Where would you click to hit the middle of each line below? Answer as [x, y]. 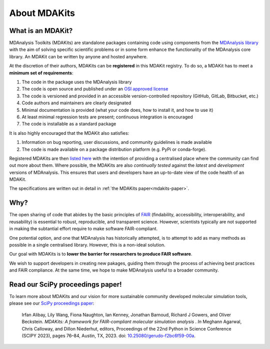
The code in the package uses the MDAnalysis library [77, 82]
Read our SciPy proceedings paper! [65, 284]
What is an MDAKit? [41, 31]
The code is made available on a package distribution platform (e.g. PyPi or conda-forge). [114, 149]
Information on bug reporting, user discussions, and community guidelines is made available [117, 142]
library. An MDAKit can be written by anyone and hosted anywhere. [78, 56]
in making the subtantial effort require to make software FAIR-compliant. [83, 229]
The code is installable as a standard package [69, 124]
